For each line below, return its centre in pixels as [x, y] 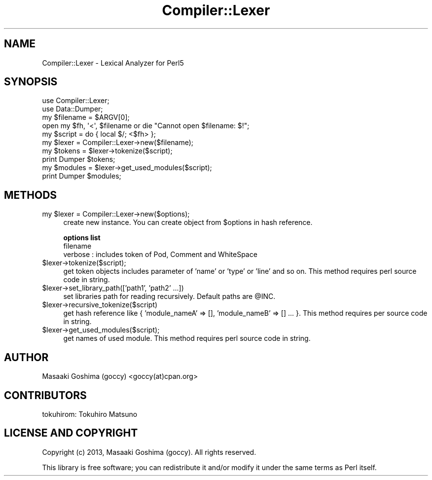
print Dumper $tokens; [79, 159]
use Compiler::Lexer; [76, 101]
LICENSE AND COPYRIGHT [71, 433]
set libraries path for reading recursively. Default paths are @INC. [169, 296]
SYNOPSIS [31, 82]
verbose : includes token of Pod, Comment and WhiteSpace [160, 255]
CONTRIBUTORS [45, 395]
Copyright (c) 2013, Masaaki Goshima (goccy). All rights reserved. [149, 452]
